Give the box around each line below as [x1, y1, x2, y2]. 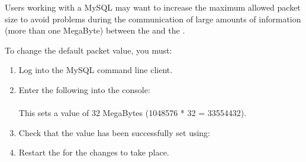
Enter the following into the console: [18, 83, 150, 95]
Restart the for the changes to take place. [18, 146, 169, 158]
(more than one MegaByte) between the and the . [5, 24, 185, 37]
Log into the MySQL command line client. [18, 64, 173, 76]
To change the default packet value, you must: [5, 44, 172, 56]
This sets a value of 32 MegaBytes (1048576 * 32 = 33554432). [18, 107, 247, 119]
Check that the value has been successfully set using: [18, 126, 210, 138]
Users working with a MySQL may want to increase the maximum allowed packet [5, 1, 301, 13]
